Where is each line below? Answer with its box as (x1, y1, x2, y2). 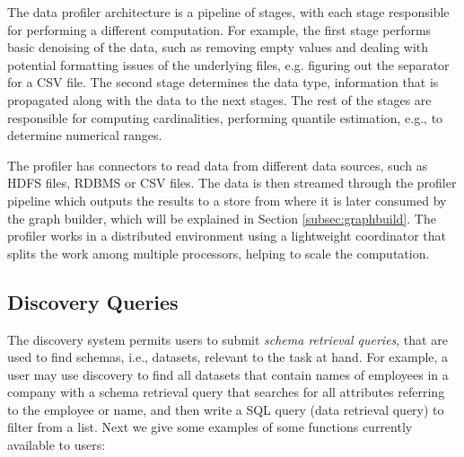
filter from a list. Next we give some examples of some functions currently (7, 417, 413, 436)
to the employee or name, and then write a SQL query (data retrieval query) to (7, 400, 444, 418)
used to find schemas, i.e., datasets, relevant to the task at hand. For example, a (7, 347, 449, 366)
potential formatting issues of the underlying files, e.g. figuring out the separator (7, 55, 450, 74)
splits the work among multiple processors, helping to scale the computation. (7, 243, 430, 262)
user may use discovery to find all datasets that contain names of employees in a (7, 365, 449, 383)
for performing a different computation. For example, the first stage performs (7, 20, 432, 39)
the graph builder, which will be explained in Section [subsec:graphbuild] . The (7, 208, 436, 227)
